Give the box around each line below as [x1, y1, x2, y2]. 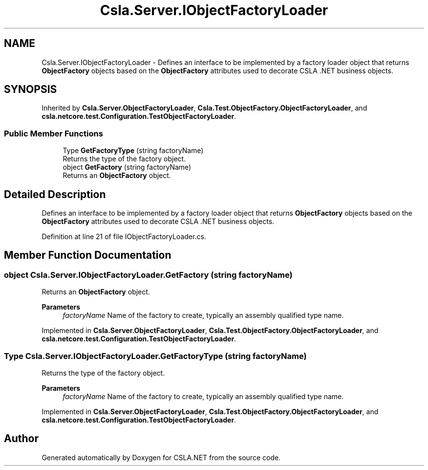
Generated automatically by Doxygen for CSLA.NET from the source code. [42, 453, 281, 462]
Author [4, 432, 39, 445]
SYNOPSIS [4, 83, 57, 96]
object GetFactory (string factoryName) [63, 163, 192, 172]
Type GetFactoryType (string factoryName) [63, 146, 204, 155]
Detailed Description [4, 188, 106, 201]
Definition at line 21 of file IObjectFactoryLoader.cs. [42, 232, 206, 241]
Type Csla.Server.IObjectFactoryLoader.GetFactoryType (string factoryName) [4, 351, 307, 361]
